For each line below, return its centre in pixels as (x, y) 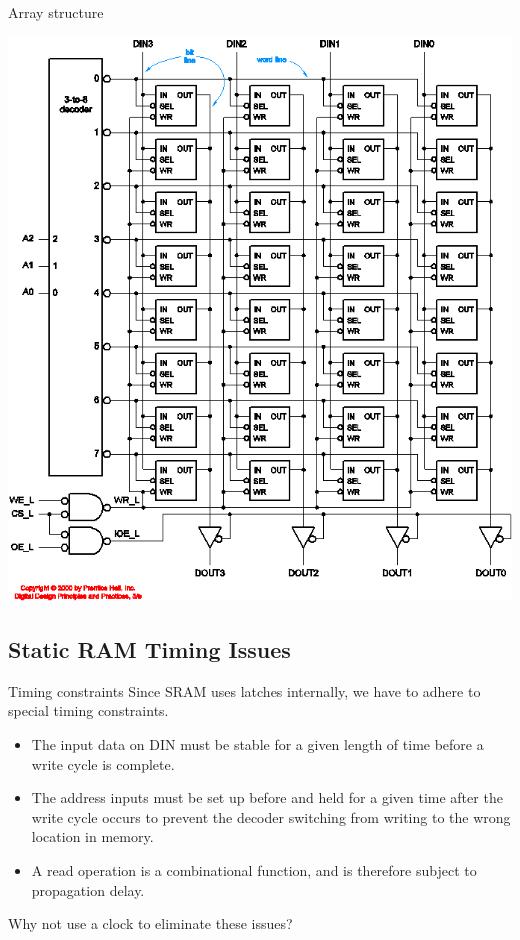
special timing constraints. (88, 710)
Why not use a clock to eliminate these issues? (150, 923)
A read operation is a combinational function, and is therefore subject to (254, 870)
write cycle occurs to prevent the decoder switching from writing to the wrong (271, 816)
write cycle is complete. (103, 763)
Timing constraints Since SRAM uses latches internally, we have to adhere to (244, 690)
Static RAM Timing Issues (149, 649)
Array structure (56, 12)
